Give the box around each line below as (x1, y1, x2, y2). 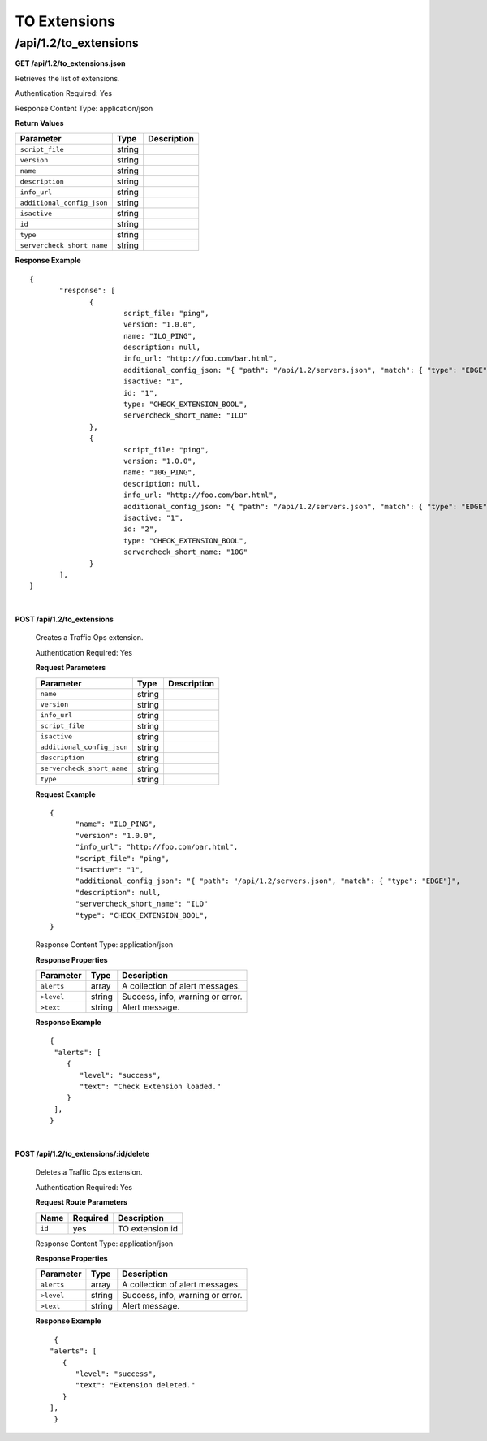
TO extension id (118, 1222, 179, 1234)
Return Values (15, 118, 64, 128)
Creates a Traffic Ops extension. (35, 633, 144, 643)
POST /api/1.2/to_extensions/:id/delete (15, 1149, 150, 1158)
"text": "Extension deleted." (75, 1381, 196, 1390)
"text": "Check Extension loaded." (80, 1082, 222, 1092)
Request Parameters (35, 663, 106, 673)
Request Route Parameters (35, 1197, 128, 1207)
